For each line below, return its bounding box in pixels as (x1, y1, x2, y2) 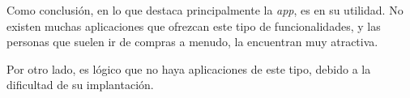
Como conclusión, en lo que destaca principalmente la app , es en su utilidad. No (6, 2, 404, 18)
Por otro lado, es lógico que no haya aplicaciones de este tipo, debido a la (6, 60, 371, 77)
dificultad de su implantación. (6, 76, 154, 93)
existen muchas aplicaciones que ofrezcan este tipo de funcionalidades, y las (6, 17, 381, 34)
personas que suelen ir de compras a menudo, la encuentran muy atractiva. (6, 33, 378, 50)
